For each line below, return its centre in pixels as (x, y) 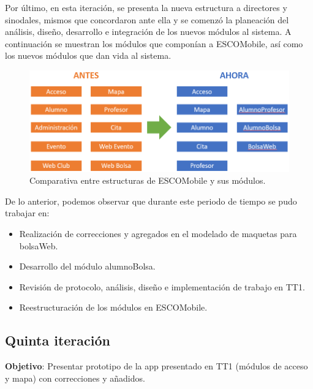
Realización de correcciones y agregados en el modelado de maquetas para (158, 233)
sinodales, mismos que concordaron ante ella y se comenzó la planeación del (147, 19)
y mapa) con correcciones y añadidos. (75, 378)
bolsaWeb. (39, 245)
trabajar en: (27, 213)
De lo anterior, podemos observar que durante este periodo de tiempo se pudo (151, 201)
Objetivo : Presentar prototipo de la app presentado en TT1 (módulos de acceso (156, 366)
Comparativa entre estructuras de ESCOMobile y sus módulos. (148, 180)
